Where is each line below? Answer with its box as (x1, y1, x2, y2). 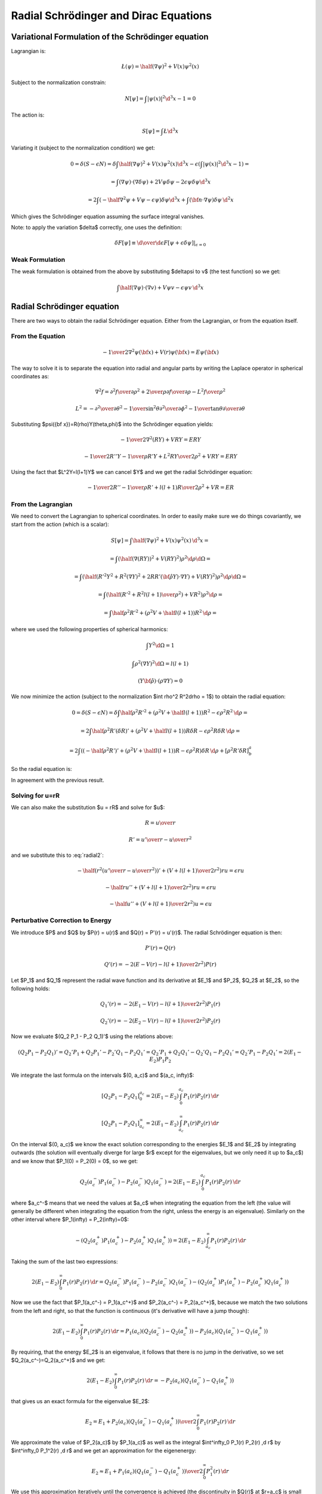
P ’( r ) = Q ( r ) (145, 944, 176, 951)
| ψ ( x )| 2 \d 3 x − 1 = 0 (147, 94, 196, 102)
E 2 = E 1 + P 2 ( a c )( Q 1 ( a (85, 1418, 143, 1426)
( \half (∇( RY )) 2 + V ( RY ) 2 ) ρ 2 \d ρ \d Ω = (117, 554, 211, 562)
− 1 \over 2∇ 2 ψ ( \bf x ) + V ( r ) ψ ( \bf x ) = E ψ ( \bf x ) (102, 348, 219, 356)
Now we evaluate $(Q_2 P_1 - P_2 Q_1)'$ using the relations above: (11, 1033, 174, 1040)
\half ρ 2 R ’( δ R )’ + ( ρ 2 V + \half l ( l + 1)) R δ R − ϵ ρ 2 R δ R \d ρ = (91, 726, 240, 734)
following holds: (11, 985, 50, 992)
